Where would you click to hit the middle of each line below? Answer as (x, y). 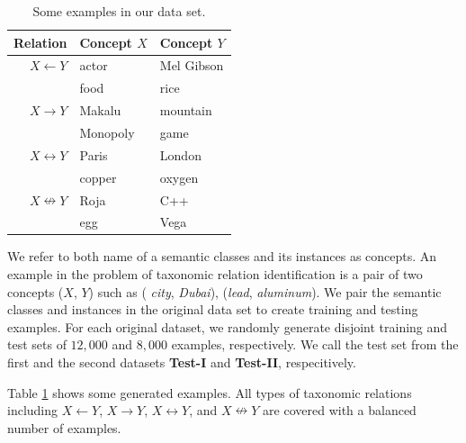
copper (98, 177)
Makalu (100, 110)
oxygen (179, 177)
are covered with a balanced (340, 410)
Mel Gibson (192, 65)
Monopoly (107, 132)
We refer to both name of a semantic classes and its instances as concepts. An (222, 256)
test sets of (37, 344)
